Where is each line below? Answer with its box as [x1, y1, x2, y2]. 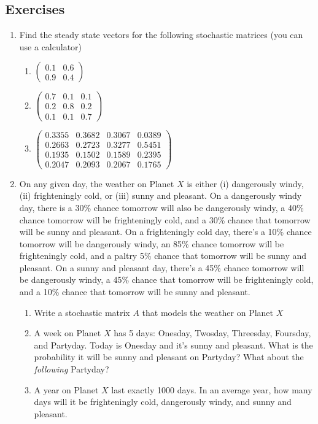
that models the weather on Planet [142, 306, 274, 318]
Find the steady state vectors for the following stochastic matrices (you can [19, 28, 303, 41]
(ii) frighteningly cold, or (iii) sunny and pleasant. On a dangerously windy [19, 189, 302, 202]
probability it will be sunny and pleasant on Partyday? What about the [34, 350, 304, 363]
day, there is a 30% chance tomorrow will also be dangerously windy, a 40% [19, 201, 304, 214]
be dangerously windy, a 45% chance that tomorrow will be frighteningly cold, [19, 273, 314, 286]
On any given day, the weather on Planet [19, 177, 174, 190]
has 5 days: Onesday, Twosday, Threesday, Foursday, [114, 326, 311, 339]
